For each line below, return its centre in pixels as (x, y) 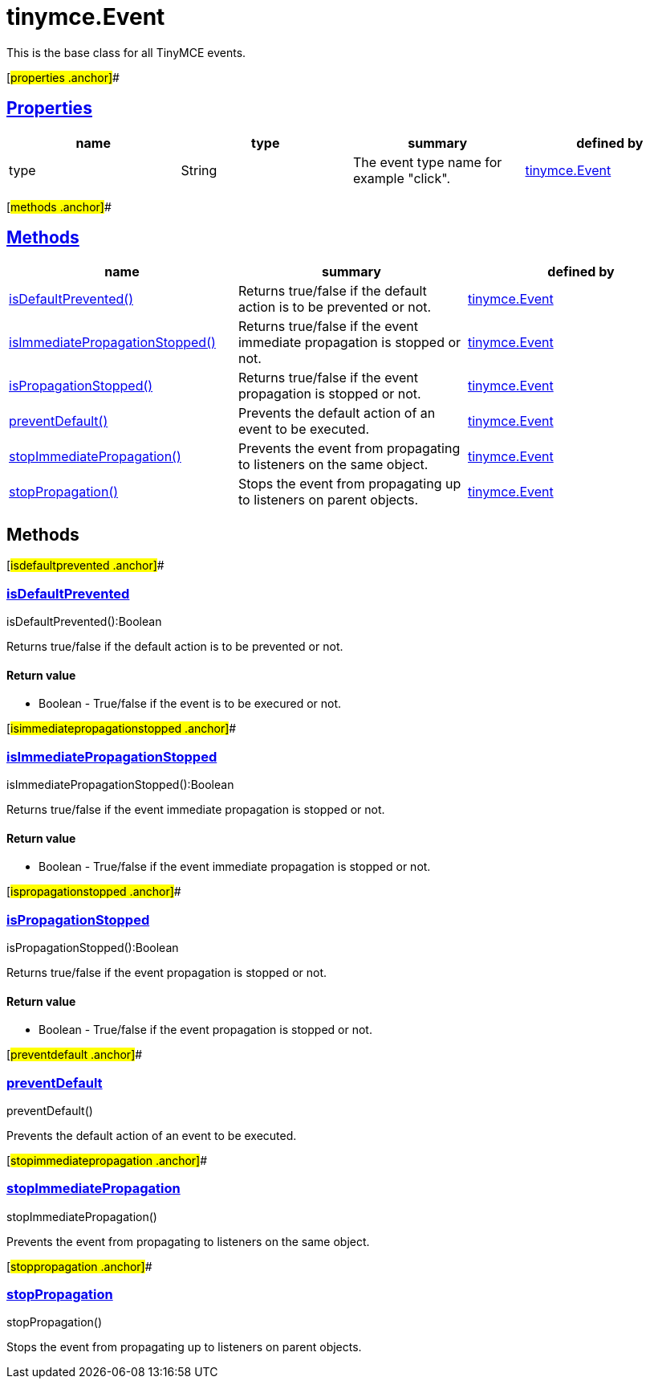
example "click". (402, 178)
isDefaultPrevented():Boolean (84, 622)
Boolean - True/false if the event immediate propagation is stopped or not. (235, 867)
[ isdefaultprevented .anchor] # (85, 566)
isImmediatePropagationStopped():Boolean (120, 784)
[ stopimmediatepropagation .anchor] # (107, 1160)
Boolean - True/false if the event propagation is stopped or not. (205, 1030)
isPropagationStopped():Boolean (93, 947)
